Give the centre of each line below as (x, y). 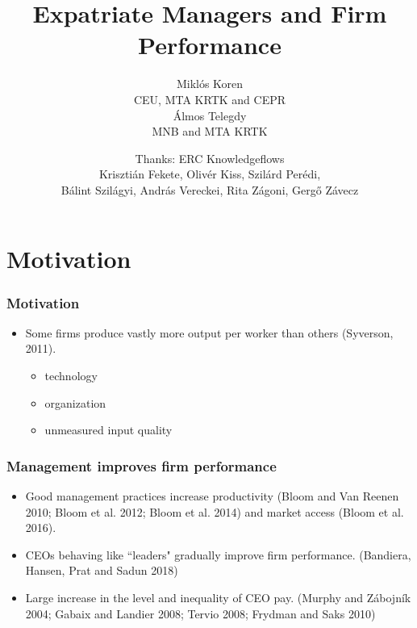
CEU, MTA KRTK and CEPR (210, 99)
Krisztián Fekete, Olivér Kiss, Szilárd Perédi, (210, 174)
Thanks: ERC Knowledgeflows (210, 158)
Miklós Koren (210, 84)
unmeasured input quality (108, 430)
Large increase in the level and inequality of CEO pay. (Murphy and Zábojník (218, 598)
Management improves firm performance (142, 465)
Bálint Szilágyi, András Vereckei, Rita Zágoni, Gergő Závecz (210, 189)
